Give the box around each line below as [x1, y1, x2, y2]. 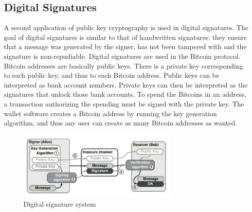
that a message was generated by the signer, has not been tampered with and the [4, 41, 247, 52]
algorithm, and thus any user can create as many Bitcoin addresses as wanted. [4, 118, 237, 128]
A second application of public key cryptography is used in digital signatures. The [4, 22, 249, 33]
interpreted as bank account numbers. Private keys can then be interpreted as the [4, 79, 248, 89]
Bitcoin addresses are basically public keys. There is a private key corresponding [4, 60, 243, 71]
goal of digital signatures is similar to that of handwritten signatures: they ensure [4, 32, 247, 42]
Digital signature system [23, 199, 96, 209]
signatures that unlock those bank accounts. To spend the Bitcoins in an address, [4, 89, 246, 99]
